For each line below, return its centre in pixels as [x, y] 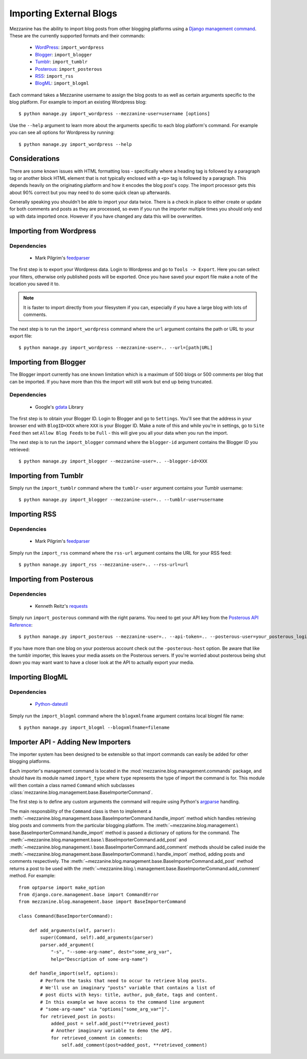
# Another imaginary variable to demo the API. [112, 1031]
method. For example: [32, 876]
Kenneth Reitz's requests [61, 606]
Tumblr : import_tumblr [61, 62]
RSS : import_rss [54, 76]
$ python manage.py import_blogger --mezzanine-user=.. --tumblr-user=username [121, 500]
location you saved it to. [35, 284]
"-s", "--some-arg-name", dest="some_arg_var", [112, 952]
